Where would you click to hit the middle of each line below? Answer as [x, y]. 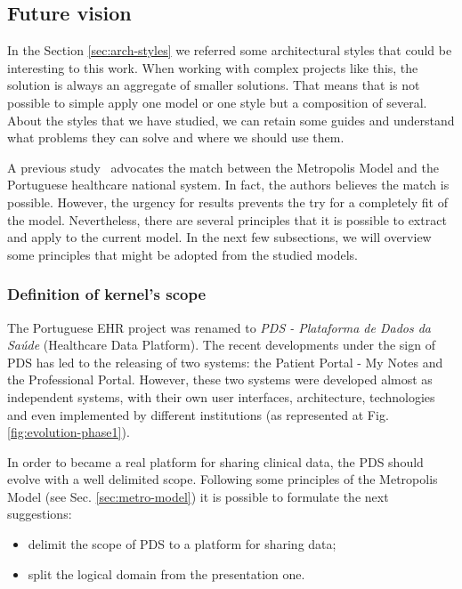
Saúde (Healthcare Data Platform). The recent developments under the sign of [221, 345]
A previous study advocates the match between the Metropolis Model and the [223, 167]
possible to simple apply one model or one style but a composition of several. [217, 102]
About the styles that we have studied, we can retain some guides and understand [231, 120]
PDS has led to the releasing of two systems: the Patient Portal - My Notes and [225, 362]
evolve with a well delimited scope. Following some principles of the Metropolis [223, 479]
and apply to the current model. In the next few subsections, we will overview [219, 237]
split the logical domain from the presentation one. [166, 573]
